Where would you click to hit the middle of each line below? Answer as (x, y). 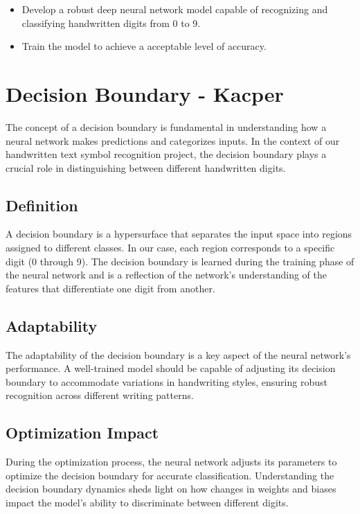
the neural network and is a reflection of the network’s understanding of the (166, 275)
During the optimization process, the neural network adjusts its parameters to (171, 462)
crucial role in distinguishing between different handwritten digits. (146, 167)
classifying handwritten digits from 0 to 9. (111, 23)
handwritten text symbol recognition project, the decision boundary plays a (166, 154)
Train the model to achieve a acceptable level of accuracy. (144, 46)
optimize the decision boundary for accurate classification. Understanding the (170, 475)
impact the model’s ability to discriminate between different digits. (147, 503)
